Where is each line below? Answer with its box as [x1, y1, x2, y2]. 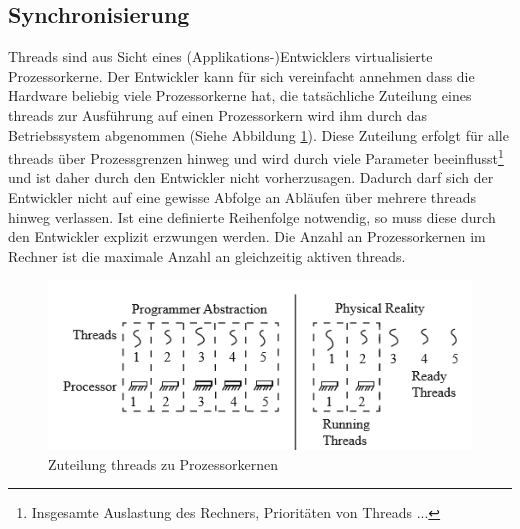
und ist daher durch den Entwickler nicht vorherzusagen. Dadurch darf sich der [8, 167, 494, 188]
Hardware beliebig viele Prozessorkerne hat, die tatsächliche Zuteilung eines [8, 85, 472, 106]
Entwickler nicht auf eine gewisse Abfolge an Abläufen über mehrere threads [8, 187, 477, 208]
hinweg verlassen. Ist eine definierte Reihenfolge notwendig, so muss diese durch [8, 206, 496, 227]
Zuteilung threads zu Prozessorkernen [48, 453, 279, 474]
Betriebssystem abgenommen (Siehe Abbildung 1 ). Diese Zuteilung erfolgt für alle [8, 124, 509, 145]
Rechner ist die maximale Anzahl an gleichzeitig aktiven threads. [8, 245, 406, 266]
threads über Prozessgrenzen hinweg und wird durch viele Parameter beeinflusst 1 [8, 145, 504, 168]
